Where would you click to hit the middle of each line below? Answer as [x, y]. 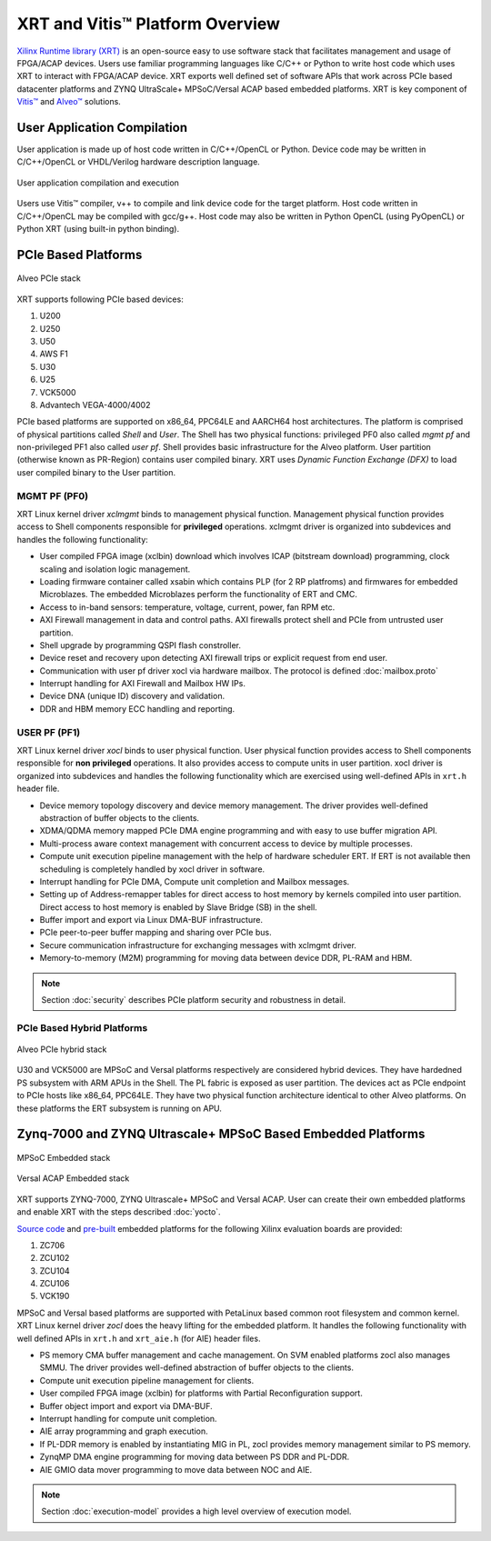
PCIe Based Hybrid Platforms [82, 1027]
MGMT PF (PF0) [53, 495]
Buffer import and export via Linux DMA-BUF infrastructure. [151, 920]
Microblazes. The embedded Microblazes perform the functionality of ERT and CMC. [199, 595]
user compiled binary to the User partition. [96, 472]
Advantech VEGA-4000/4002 [95, 405]
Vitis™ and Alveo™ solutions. [69, 102]
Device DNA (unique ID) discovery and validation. [132, 696]
